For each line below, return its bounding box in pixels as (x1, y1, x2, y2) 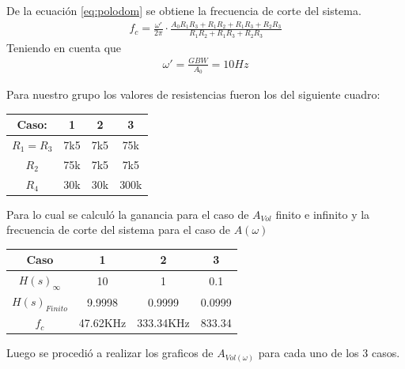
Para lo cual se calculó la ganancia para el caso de (6, 205, 249, 222)
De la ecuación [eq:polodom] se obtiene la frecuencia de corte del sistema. (6, 2, 361, 18)
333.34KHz (137, 314, 190, 331)
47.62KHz (78, 314, 127, 331)
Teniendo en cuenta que (6, 39, 122, 55)
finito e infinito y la (275, 205, 370, 222)
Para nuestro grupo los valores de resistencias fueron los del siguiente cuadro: (6, 85, 380, 102)
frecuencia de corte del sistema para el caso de (6, 221, 231, 238)
